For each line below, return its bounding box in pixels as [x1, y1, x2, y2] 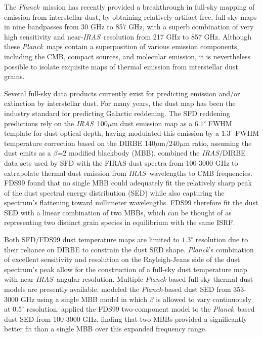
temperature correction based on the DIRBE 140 [4, 137, 155, 148]
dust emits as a [4, 147, 51, 158]
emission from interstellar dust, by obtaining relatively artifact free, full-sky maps [4, 11, 257, 22]
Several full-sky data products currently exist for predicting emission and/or [4, 88, 240, 98]
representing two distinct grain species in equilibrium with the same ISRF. [4, 217, 235, 228]
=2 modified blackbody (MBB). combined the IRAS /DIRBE [57, 147, 246, 158]
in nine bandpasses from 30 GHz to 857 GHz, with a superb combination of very [4, 21, 254, 32]
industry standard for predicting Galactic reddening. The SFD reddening [4, 107, 230, 118]
